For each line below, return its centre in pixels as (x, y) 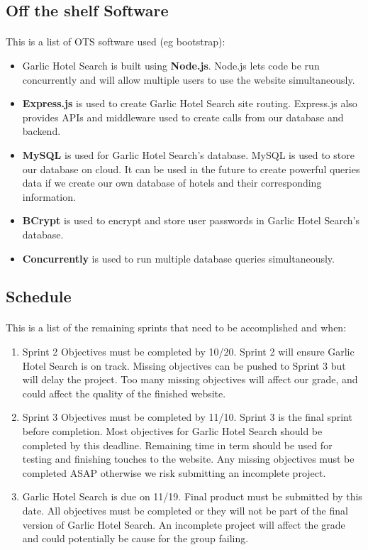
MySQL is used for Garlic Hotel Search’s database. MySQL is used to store (188, 154)
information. (49, 196)
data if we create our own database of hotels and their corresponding (172, 183)
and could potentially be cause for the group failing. (135, 538)
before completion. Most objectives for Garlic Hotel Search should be (172, 431)
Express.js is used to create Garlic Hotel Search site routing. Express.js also (190, 103)
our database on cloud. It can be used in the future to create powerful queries (191, 169)
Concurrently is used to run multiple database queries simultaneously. (178, 258)
